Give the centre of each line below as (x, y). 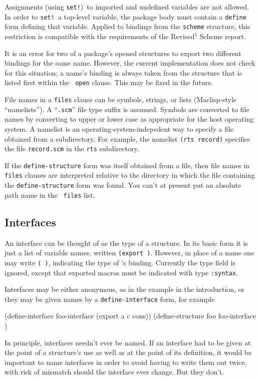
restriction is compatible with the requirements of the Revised (100, 36)
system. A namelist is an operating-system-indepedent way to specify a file (119, 128)
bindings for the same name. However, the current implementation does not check (130, 63)
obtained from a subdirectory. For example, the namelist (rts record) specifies (127, 138)
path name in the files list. (50, 195)
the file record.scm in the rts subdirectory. (72, 148)
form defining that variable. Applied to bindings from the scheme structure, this (127, 26)
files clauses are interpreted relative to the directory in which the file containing (130, 175)
